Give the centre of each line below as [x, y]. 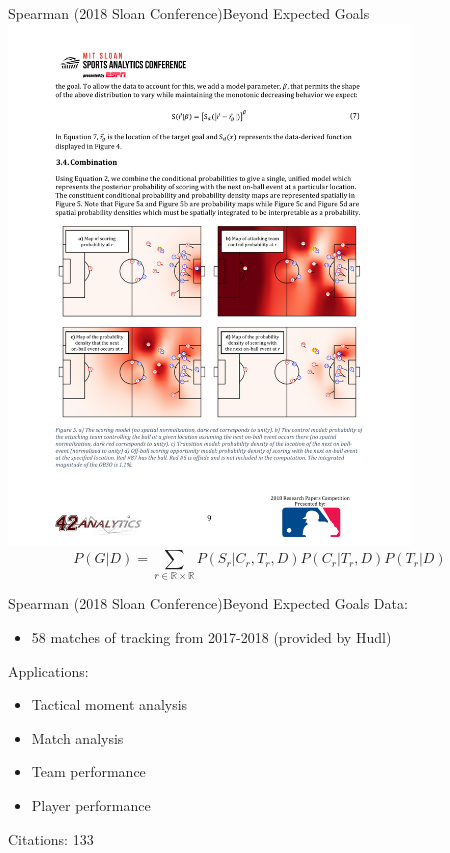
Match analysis [77, 737]
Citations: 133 [51, 838]
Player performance [91, 805]
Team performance [88, 771]
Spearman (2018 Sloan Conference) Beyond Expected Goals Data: [208, 603]
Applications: [48, 670]
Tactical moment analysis [109, 704]
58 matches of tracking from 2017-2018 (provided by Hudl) [211, 637]
